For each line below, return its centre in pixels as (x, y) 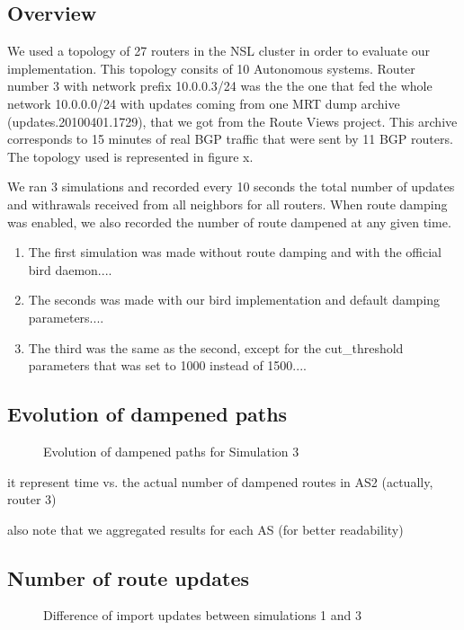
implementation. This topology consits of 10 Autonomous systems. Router (211, 68)
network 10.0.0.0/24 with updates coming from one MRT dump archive (204, 103)
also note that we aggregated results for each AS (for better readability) (205, 529)
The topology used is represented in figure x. (130, 156)
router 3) (32, 499)
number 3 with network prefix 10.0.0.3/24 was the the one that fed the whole (220, 86)
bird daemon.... (70, 269)
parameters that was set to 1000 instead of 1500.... (167, 365)
